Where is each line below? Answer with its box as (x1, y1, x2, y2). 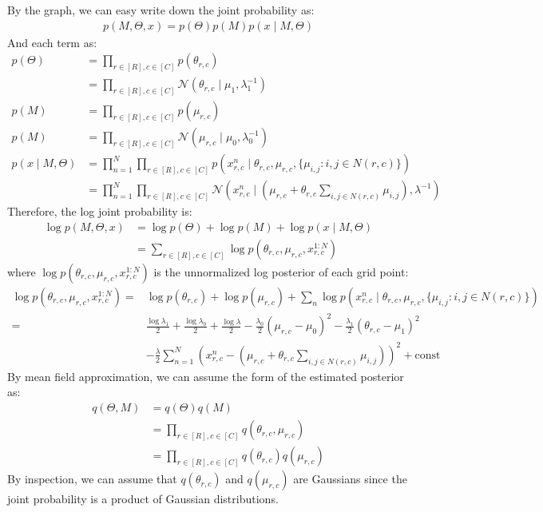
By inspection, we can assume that (7, 470, 177, 487)
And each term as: (7, 34, 97, 50)
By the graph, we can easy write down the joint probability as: (7, 2, 315, 18)
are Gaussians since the (293, 470, 407, 487)
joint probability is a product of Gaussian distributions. (7, 490, 279, 507)
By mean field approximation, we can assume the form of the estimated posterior (7, 367, 404, 384)
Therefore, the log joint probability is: (7, 203, 192, 220)
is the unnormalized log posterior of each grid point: (153, 263, 409, 280)
